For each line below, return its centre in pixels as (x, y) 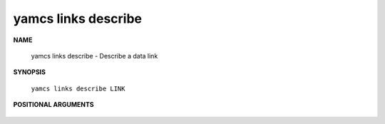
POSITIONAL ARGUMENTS (53, 105)
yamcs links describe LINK (78, 88)
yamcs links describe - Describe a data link (94, 56)
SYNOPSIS (30, 72)
